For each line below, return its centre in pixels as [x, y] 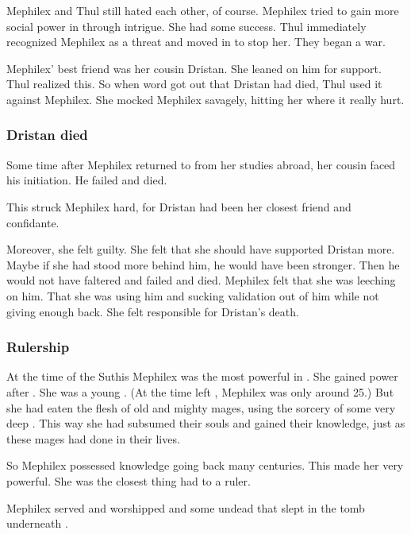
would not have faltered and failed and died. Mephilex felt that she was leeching [201, 280]
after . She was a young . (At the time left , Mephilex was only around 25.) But [200, 391]
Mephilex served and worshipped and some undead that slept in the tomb [186, 507]
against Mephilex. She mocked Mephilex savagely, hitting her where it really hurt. [205, 99]
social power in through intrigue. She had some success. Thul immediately [186, 26]
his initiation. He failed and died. [87, 180]
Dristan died [47, 135]
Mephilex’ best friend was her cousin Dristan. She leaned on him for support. [194, 68]
